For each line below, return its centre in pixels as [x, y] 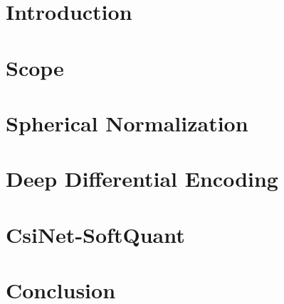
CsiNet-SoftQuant [95, 234]
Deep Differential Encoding [142, 179]
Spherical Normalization [127, 123]
